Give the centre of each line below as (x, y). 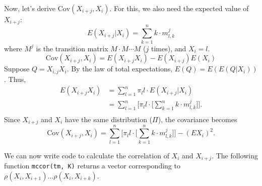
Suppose (17, 69)
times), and (169, 48)
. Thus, (15, 79)
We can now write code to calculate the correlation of (87, 155)
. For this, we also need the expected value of (179, 8)
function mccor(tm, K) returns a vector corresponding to (92, 165)
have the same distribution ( (109, 119)
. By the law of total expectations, (120, 69)
